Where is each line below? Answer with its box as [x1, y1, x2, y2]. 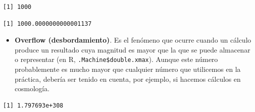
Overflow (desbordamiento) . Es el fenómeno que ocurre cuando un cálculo [14, 35, 252, 45]
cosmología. [14, 83, 50, 94]
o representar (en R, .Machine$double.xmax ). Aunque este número [14, 54, 218, 64]
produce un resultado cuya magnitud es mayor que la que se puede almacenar [14, 44, 251, 55]
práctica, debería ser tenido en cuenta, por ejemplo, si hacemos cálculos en [14, 73, 241, 84]
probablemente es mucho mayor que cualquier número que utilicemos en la [14, 64, 241, 74]
